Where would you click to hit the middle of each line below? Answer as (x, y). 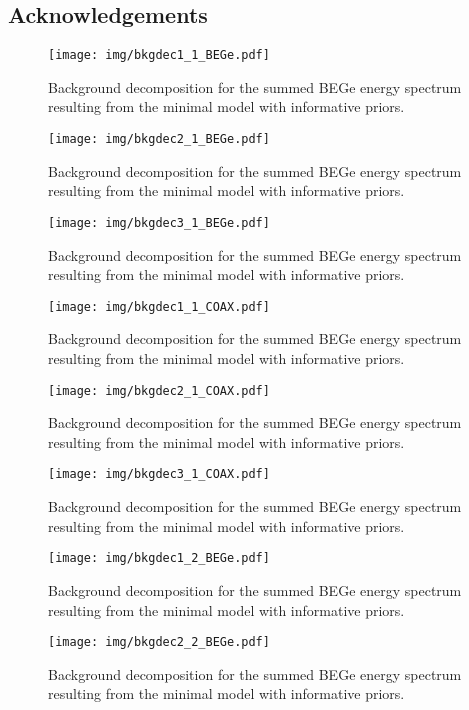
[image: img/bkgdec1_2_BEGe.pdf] (159, 558)
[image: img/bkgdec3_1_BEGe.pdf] (159, 222)
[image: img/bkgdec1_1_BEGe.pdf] (159, 55)
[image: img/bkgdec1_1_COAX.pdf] (159, 306)
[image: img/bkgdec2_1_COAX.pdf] (159, 390)
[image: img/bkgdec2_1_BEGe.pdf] (159, 139)
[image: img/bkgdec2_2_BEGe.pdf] (159, 642)
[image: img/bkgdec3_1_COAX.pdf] (159, 474)
